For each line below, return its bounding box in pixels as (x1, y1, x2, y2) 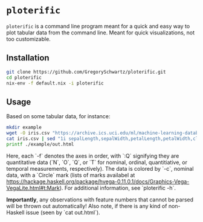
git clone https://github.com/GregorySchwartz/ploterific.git (6, 69, 166, 75)
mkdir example (6, 124, 42, 131)
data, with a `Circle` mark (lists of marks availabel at (6, 171, 135, 179)
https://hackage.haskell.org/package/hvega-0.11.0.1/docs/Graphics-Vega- (6, 177, 190, 185)
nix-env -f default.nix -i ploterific (6, 80, 104, 86)
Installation (6, 53, 50, 63)
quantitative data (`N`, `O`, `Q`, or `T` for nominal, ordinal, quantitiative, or (6, 159, 187, 166)
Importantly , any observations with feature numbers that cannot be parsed (6, 195, 194, 203)
